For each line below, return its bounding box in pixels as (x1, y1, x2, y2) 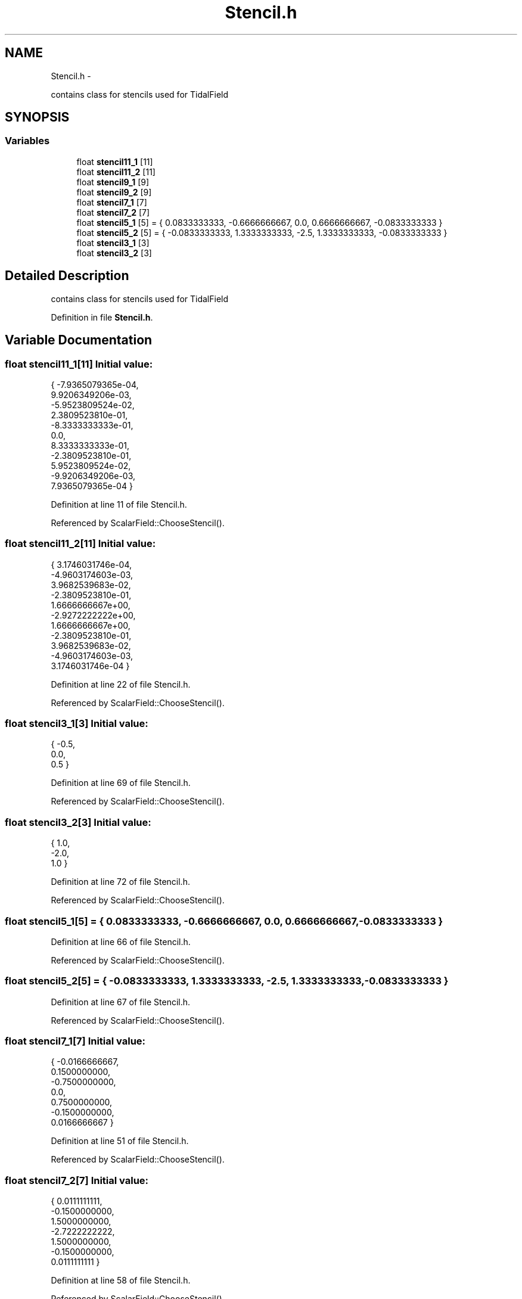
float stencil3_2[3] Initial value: (5, 816, 151, 828)
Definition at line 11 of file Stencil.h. (51, 499, 187, 509)
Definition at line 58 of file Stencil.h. (51, 1275, 191, 1286)
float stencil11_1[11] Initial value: (5, 358, 153, 370)
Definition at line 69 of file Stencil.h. (51, 778, 191, 788)
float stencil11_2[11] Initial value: (5, 537, 156, 550)
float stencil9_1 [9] (76, 176, 150, 187)
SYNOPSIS (5, 110, 70, 125)
